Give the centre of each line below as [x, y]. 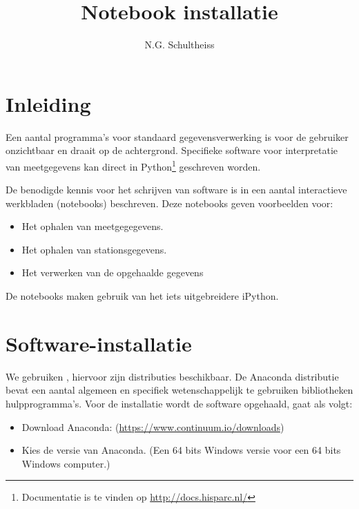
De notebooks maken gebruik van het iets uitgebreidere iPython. [142, 296]
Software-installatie [99, 343]
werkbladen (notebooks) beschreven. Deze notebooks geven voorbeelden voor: [169, 203]
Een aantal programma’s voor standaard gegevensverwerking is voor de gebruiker [177, 136]
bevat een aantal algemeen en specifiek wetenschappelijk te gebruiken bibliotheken [179, 390]
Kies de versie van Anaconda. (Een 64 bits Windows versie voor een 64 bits [181, 450]
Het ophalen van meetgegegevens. [93, 226]
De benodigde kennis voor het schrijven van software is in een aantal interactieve [176, 190]
